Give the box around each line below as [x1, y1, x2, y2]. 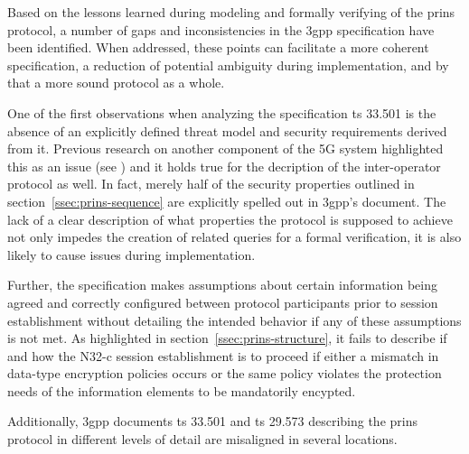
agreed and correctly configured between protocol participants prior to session [7, 292, 438, 311]
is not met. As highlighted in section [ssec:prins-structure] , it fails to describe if [7, 329, 447, 347]
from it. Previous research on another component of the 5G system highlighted [7, 139, 444, 158]
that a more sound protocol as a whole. [7, 73, 225, 92]
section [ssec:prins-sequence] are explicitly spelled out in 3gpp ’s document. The [7, 191, 446, 210]
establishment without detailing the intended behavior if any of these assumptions [7, 310, 462, 329]
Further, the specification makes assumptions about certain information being [7, 275, 437, 294]
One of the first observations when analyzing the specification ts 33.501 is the [7, 103, 436, 122]
